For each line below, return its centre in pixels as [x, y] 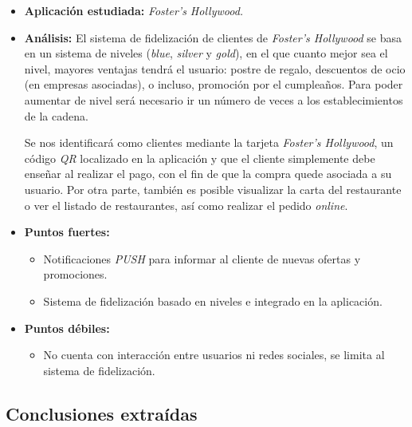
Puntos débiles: [67, 328]
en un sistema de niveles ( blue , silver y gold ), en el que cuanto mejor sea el [206, 53]
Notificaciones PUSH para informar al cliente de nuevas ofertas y [202, 258]
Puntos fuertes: [67, 232]
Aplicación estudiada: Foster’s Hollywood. [134, 10]
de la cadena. [56, 115]
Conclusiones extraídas [102, 413]
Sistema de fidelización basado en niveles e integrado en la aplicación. [213, 300]
